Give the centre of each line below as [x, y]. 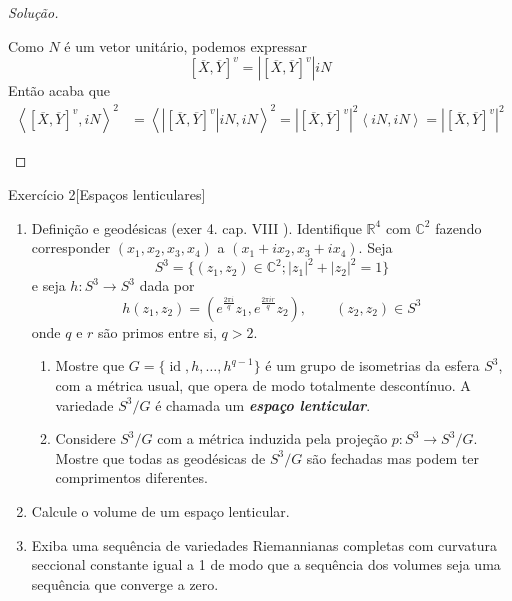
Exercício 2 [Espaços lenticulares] [107, 193]
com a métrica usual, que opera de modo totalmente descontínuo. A [263, 384]
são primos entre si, [157, 331]
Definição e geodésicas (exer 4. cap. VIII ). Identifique [196, 227]
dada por [167, 285]
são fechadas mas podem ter [392, 457]
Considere [85, 438]
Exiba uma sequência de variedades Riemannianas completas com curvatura [264, 544]
